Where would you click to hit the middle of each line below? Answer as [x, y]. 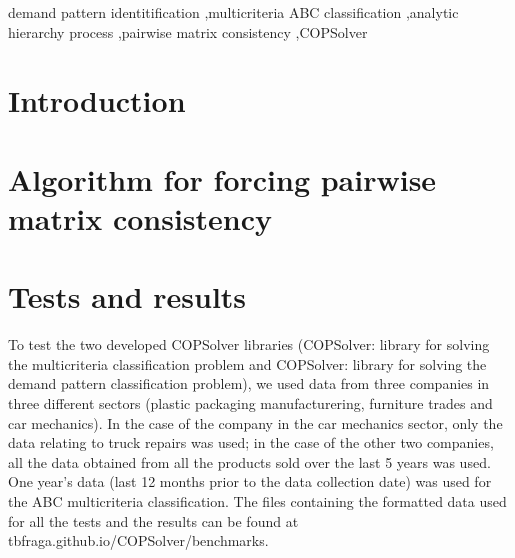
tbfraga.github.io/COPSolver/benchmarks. [138, 540]
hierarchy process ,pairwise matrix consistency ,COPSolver [188, 31]
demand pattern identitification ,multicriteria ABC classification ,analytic [233, 12]
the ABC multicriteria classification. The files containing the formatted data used [257, 501]
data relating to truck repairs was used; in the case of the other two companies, [251, 442]
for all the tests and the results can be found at [153, 520]
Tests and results [127, 296]
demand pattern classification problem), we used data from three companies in [249, 383]
